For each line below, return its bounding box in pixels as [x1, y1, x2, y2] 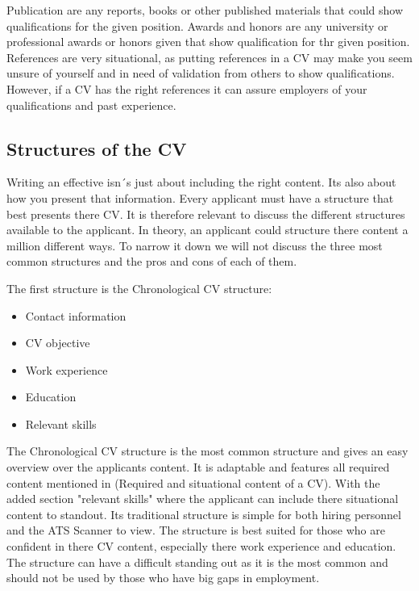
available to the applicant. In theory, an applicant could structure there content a [6, 221, 409, 238]
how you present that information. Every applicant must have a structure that [6, 189, 394, 206]
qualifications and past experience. [6, 96, 176, 113]
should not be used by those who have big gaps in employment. [6, 569, 320, 586]
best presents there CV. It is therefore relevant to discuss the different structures [6, 205, 405, 222]
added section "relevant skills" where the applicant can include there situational [6, 490, 399, 507]
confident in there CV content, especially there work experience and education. [6, 538, 396, 555]
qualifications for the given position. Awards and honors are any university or [6, 17, 388, 34]
